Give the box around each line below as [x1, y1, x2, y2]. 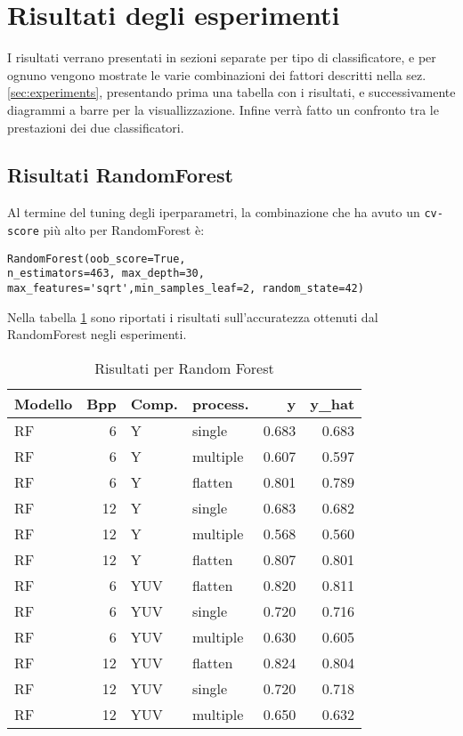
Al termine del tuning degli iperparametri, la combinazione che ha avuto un [7, 203, 420, 222]
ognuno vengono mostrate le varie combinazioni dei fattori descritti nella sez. [7, 65, 426, 84]
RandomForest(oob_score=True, [7, 252, 186, 265]
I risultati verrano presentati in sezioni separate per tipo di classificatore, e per [7, 48, 436, 67]
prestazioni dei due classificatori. [7, 117, 184, 136]
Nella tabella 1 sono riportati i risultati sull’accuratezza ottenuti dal [7, 307, 378, 326]
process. [191, 392, 249, 414]
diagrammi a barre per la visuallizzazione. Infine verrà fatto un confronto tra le [7, 100, 439, 118]
